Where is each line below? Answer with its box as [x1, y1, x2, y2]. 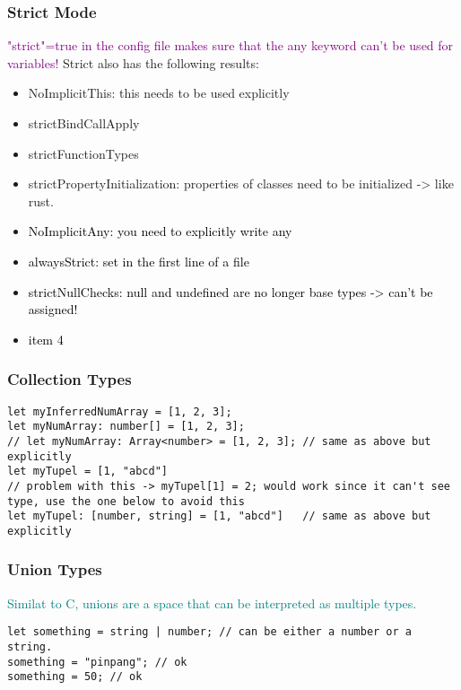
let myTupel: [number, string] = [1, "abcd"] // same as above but [7, 510, 431, 523]
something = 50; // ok [7, 670, 143, 684]
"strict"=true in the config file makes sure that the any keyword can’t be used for [7, 36, 454, 55]
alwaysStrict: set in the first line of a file [28, 251, 249, 270]
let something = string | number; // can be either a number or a [7, 625, 413, 639]
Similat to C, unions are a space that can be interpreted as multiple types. [7, 593, 417, 612]
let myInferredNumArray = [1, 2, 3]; [7, 405, 232, 418]
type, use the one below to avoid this [7, 494, 245, 508]
